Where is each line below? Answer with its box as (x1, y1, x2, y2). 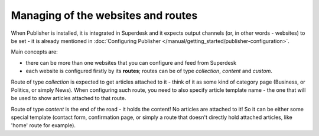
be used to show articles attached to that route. (11, 95, 126, 102)
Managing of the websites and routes (11, 9, 198, 22)
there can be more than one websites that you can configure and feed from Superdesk (25, 59, 236, 66)
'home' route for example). (11, 122, 76, 129)
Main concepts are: (11, 48, 58, 55)
